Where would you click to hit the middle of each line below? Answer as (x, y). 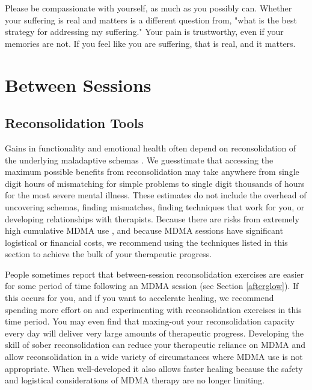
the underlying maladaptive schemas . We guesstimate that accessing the (139, 160)
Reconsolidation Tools (75, 123)
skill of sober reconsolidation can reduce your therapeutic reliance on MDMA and (155, 345)
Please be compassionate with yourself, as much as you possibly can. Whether (148, 8)
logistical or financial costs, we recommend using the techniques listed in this (146, 242)
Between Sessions (78, 84)
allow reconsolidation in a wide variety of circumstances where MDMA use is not (154, 357)
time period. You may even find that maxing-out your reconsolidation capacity (150, 321)
